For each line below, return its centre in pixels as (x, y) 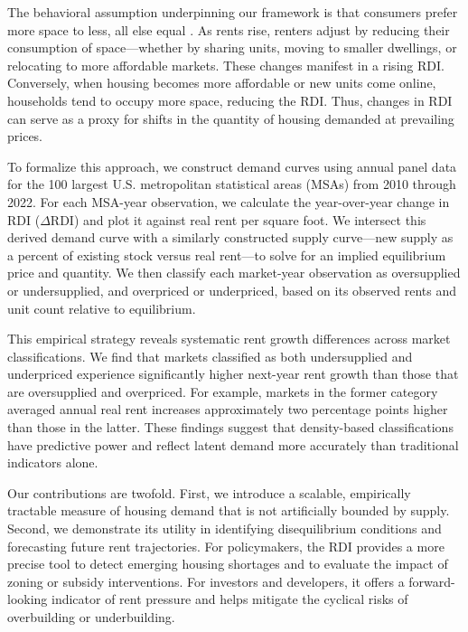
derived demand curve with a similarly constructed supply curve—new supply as (230, 237)
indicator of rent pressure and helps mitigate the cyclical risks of (230, 599)
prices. (25, 136)
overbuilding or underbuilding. (91, 617)
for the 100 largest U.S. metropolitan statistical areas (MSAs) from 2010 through (232, 184)
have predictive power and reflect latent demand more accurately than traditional (233, 444)
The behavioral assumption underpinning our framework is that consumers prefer (233, 12)
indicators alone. (53, 462)
